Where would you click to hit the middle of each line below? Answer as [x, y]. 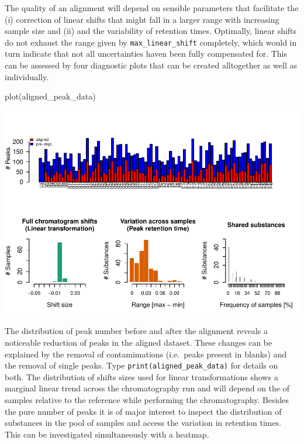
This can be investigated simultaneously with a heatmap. [107, 434]
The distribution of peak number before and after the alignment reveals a [136, 331]
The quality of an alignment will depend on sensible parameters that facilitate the [152, 8]
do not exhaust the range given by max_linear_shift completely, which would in [151, 42]
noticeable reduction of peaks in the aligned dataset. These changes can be [139, 342]
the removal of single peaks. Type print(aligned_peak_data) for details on [141, 365]
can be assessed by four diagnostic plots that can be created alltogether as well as [151, 65]
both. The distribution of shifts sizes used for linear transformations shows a [141, 376]
